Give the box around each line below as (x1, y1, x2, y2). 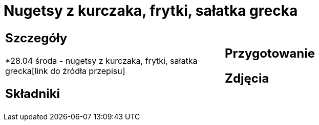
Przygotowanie (225, 45, 315, 61)
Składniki (5, 86, 60, 101)
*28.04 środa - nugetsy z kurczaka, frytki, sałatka (5, 55, 198, 66)
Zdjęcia (225, 70, 269, 86)
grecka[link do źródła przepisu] (5, 65, 125, 76)
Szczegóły (5, 30, 68, 45)
